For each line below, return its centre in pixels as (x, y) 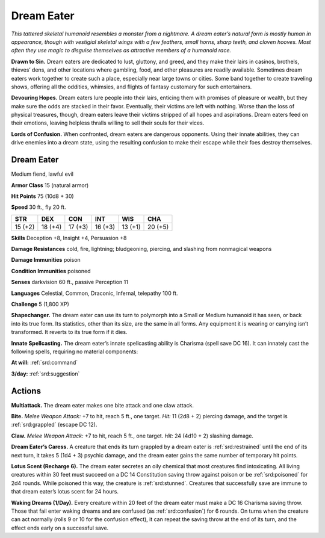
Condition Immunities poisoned (51, 271)
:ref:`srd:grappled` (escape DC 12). (54, 425)
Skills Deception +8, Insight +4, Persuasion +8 (69, 238)
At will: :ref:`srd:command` (45, 363)
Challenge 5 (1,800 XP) (40, 305)
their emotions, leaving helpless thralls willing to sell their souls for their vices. (108, 123)
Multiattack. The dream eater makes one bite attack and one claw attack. (102, 405)
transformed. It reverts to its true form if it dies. (69, 332)
